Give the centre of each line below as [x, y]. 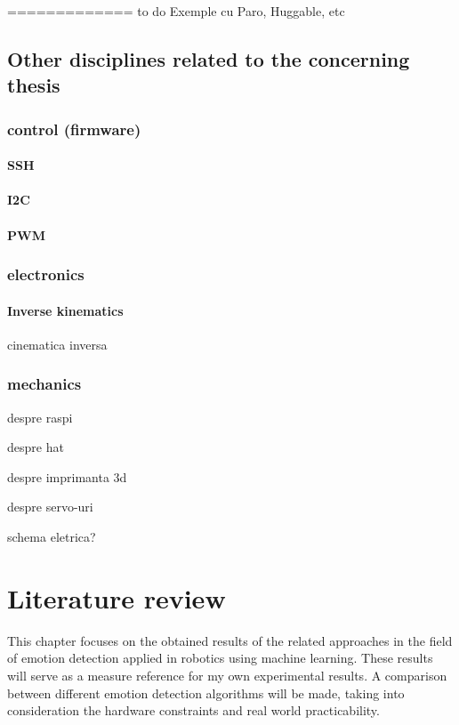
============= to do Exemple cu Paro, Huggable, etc [176, 11]
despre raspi [40, 417]
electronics [46, 274]
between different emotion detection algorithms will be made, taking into [206, 693]
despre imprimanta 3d [67, 476]
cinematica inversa [57, 344]
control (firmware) [74, 129]
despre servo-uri [50, 507]
